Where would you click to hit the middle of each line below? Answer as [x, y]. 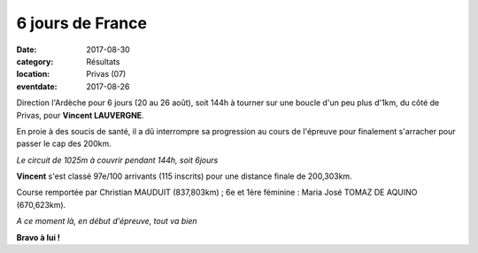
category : [35, 61]
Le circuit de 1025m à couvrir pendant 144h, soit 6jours [117, 160]
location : [33, 74]
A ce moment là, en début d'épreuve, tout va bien [107, 221]
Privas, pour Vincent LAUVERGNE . [81, 115]
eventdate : [37, 86]
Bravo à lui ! [39, 237]
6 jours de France [82, 23]
